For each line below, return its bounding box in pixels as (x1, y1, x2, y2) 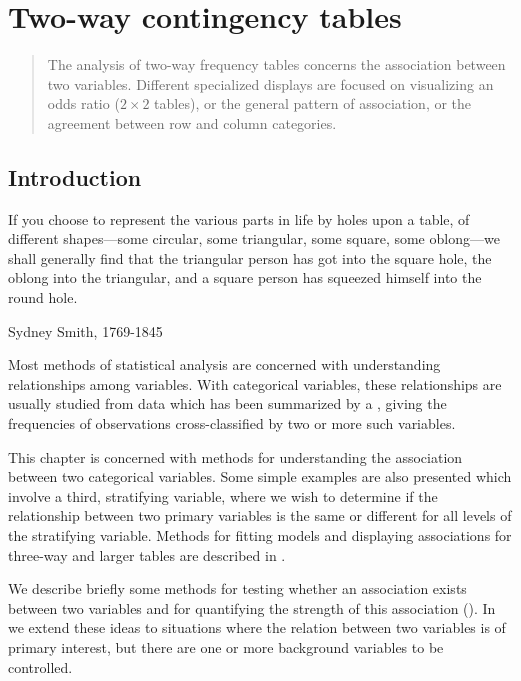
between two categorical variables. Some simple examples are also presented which (8, 466, 512, 487)
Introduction (8, 161, 142, 192)
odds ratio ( (47, 93, 120, 114)
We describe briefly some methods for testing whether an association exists (8, 578, 467, 599)
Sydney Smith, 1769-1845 (8, 320, 163, 341)
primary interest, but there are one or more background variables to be (8, 636, 444, 657)
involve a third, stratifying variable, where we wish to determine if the (8, 485, 438, 506)
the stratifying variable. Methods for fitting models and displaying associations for (8, 525, 512, 546)
